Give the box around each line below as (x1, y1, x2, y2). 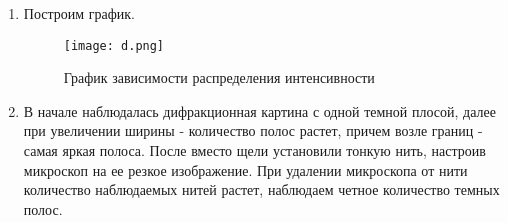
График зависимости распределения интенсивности (63, 67, 375, 88)
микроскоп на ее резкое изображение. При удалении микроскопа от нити (23, 159, 468, 180)
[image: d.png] (63, 38, 165, 53)
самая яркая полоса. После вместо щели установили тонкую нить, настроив (23, 140, 486, 161)
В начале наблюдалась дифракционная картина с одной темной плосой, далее (23, 100, 496, 121)
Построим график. (23, 3, 135, 23)
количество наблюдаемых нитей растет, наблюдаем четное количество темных (23, 179, 500, 200)
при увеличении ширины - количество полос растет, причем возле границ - (23, 120, 483, 141)
